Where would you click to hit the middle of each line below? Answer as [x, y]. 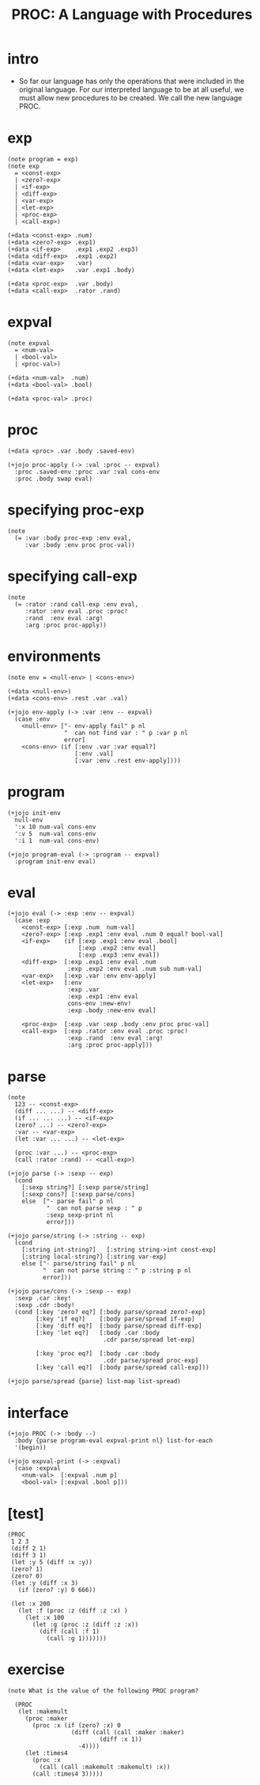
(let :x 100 [45, 1618]
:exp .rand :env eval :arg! [115, 1038]
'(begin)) [30, 1448]
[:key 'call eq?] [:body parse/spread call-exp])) [123, 1368]
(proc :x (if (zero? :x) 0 [77, 1726]
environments [54, 656]
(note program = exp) [43, 159]
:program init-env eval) [55, 861]
